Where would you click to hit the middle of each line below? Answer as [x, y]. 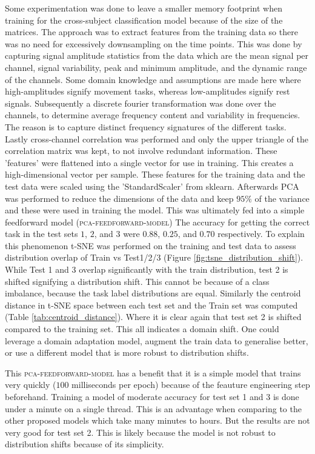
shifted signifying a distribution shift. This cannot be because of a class [137, 281]
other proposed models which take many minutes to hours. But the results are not [157, 420]
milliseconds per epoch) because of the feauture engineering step [191, 385]
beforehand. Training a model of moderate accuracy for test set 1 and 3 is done [152, 396]
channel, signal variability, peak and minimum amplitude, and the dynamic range [156, 67]
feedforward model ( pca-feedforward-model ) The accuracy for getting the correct [157, 222]
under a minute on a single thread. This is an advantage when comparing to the [153, 408]
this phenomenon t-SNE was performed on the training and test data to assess [151, 245]
